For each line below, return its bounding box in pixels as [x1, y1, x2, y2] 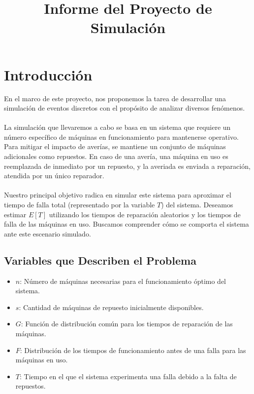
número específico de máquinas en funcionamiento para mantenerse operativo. [4, 131, 239, 142]
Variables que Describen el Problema [4, 252, 196, 268]
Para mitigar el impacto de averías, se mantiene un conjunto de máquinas [4, 141, 226, 152]
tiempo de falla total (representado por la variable [4, 199, 155, 210]
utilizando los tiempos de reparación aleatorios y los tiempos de [49, 209, 241, 219]
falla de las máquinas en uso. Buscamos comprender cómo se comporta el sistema [4, 219, 249, 229]
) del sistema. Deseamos [161, 199, 233, 210]
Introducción [4, 64, 93, 84]
